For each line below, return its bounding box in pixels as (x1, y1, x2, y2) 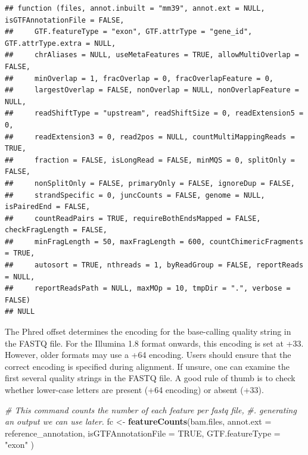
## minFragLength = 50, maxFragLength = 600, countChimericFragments (5, 237, 304, 246)
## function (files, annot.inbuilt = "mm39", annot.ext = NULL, (5, 4, 265, 13)
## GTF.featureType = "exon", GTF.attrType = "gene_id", (5, 27, 253, 36)
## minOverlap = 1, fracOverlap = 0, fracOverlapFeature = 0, (5, 74, 274, 83)
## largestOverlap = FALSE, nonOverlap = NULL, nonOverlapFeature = (5, 86, 299, 95)
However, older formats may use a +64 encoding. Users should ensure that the (5, 348, 291, 361)
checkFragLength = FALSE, (5, 226, 107, 235)
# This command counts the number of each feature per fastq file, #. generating (5, 403, 297, 416)
